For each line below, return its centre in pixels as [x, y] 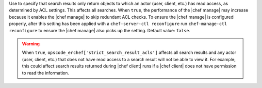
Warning [31, 44]
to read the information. [46, 73]
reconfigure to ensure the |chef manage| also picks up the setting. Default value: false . [100, 30]
